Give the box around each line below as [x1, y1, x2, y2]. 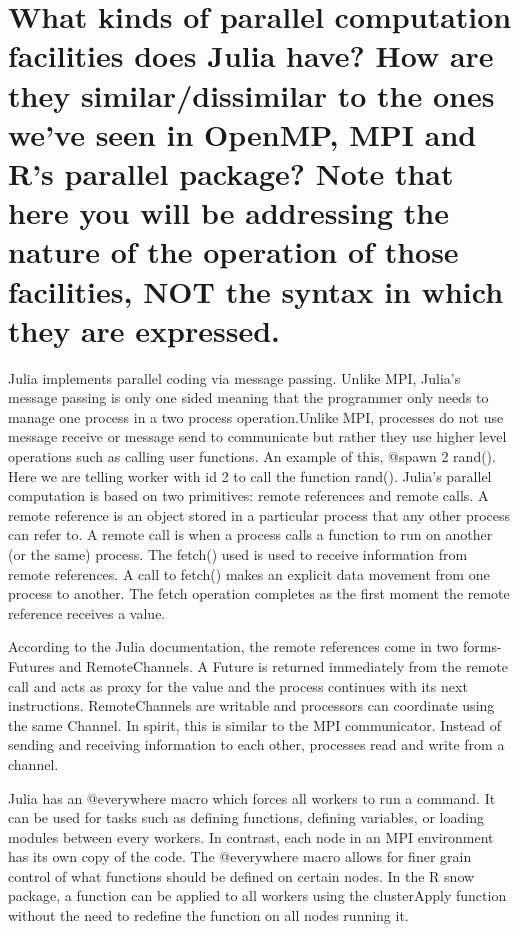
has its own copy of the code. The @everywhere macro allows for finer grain [8, 846, 472, 867]
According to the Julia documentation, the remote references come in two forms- [8, 636, 502, 657]
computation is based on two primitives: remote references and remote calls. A [8, 485, 489, 506]
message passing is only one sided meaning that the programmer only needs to [8, 387, 489, 408]
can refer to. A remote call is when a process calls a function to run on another [8, 524, 493, 545]
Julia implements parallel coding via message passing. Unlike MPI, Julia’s [8, 367, 461, 388]
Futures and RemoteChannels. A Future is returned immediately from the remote [8, 655, 508, 676]
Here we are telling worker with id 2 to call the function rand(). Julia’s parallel [8, 465, 492, 486]
